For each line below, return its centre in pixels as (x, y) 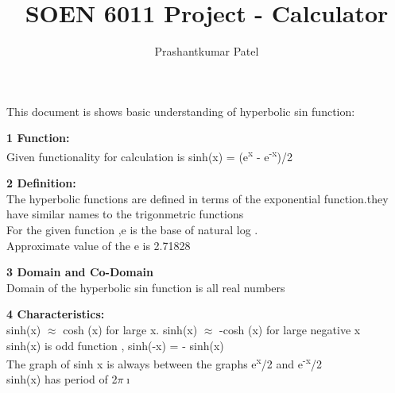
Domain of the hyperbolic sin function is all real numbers (146, 287)
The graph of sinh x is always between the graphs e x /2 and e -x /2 (164, 362)
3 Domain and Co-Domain (80, 272)
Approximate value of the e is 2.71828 (99, 245)
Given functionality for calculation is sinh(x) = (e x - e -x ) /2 (149, 155)
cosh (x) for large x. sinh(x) (130, 329)
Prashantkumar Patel (207, 51)
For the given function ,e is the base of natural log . (132, 229)
